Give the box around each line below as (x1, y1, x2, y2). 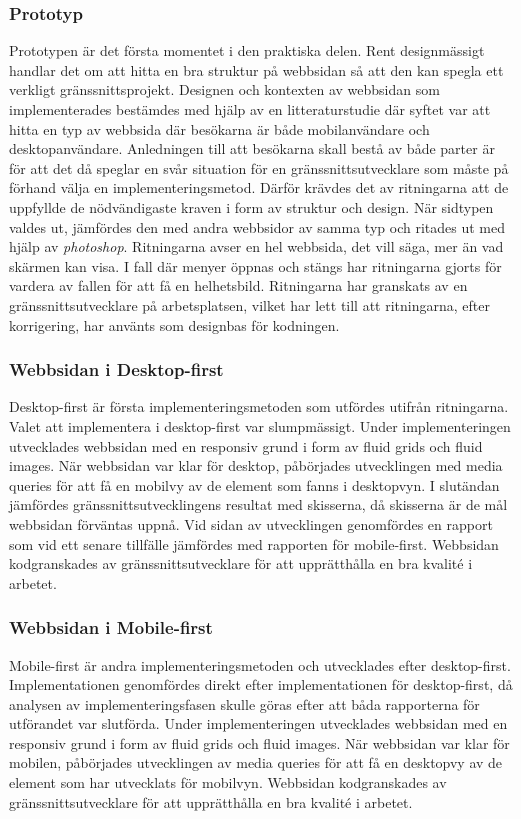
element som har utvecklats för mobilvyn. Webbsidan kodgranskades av (9, 772, 447, 793)
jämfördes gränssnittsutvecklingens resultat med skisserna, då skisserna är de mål (9, 494, 508, 515)
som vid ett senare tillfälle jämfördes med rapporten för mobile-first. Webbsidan (9, 533, 499, 554)
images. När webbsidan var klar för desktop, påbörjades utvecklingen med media (9, 455, 503, 476)
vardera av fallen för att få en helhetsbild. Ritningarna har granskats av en (9, 275, 468, 296)
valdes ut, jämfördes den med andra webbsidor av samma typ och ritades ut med (9, 216, 505, 237)
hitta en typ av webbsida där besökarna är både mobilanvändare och (9, 118, 430, 139)
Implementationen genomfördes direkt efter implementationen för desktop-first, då (9, 674, 513, 695)
